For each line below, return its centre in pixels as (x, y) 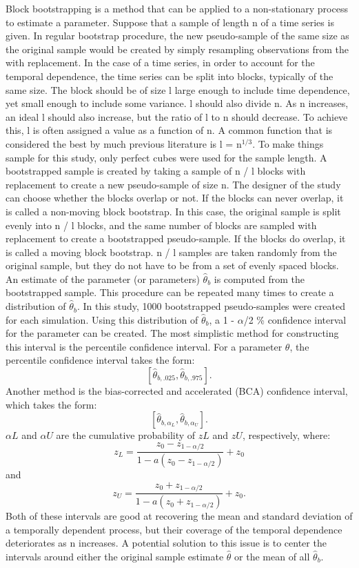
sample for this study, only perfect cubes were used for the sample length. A (166, 157)
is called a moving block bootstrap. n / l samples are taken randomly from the (171, 252)
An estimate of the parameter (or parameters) (103, 278)
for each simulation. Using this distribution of (102, 319)
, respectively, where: (286, 435)
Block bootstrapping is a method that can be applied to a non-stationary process (177, 8)
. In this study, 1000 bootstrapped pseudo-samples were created (211, 306)
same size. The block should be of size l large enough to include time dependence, (178, 89)
